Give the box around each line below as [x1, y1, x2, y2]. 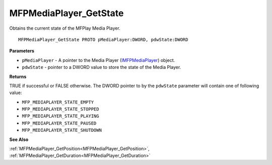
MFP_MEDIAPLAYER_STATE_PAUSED [22, 120, 97, 126]
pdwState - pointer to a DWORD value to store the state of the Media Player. [22, 64, 181, 70]
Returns [9, 73, 27, 79]
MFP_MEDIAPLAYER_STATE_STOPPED [22, 106, 99, 112]
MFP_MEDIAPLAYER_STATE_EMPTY [22, 99, 94, 105]
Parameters [9, 48, 35, 54]
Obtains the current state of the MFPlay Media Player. [9, 25, 120, 31]
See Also [9, 136, 29, 142]
